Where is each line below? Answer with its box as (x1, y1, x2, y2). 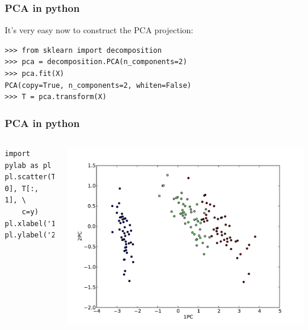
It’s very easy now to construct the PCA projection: (5, 24, 194, 36)
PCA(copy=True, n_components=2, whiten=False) (5, 81, 191, 90)
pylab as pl (5, 161, 52, 170)
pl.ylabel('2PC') (5, 231, 73, 240)
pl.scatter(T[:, (5, 173, 69, 182)
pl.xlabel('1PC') (5, 219, 73, 228)
